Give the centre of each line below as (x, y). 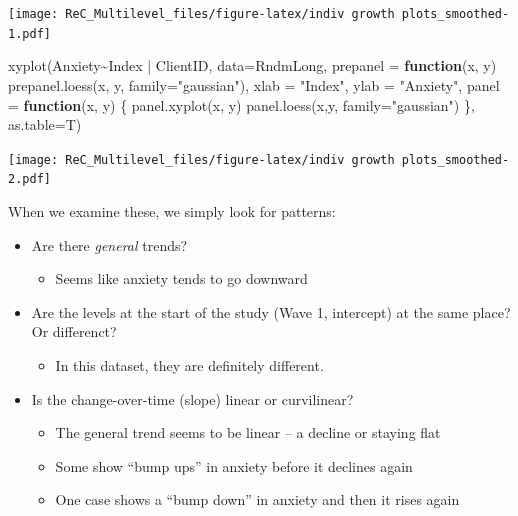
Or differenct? (74, 331)
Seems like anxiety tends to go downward (181, 278)
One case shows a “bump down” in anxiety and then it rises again (257, 499)
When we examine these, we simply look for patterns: (172, 211)
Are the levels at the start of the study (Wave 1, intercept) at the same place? (271, 311)
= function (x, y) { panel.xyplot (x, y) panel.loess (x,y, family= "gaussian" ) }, (241, 104)
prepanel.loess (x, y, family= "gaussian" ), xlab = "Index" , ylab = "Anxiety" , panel (254, 84)
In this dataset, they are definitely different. (189, 364)
